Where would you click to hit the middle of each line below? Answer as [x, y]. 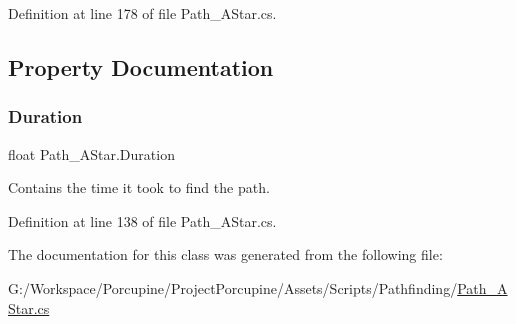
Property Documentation [141, 66]
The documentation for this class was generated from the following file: [225, 254]
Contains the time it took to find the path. [139, 187]
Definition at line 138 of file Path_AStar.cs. [142, 220]
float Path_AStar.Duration [91, 153]
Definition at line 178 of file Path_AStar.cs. [142, 13]
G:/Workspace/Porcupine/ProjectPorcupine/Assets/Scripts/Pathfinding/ [233, 287]
